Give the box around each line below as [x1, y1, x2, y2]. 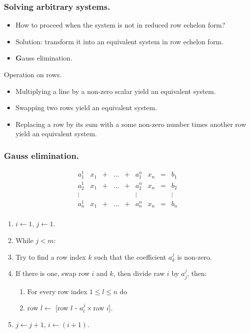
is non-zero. [177, 251, 212, 262]
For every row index [27, 286, 87, 296]
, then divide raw [113, 268, 165, 278]
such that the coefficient [94, 251, 167, 262]
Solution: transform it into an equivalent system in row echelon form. [15, 36, 223, 46]
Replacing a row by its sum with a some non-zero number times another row [15, 119, 247, 129]
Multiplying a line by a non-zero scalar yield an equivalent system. [15, 86, 216, 96]
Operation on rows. [4, 69, 62, 79]
